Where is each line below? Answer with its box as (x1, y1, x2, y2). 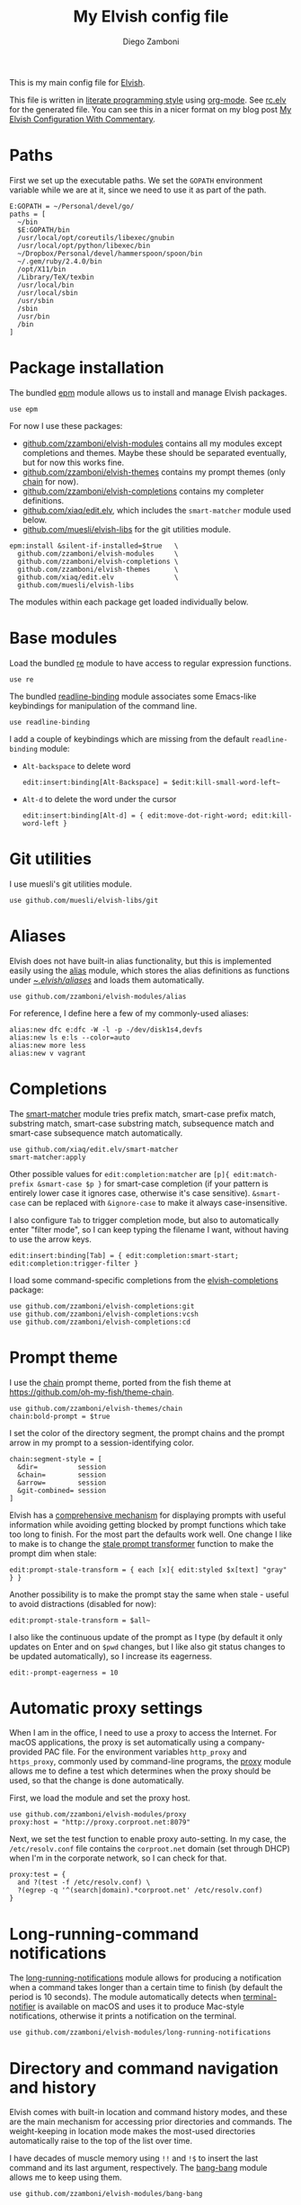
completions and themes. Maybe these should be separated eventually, (22, 447, 288, 458)
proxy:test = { (9, 1870, 66, 1879)
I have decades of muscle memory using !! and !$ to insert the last (9, 2153, 259, 2164)
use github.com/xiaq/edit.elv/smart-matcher (9, 1145, 179, 1154)
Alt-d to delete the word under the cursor (22, 793, 177, 804)
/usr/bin (17, 312, 50, 321)
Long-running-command (9, 1924, 199, 1944)
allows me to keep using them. (9, 2172, 123, 2183)
